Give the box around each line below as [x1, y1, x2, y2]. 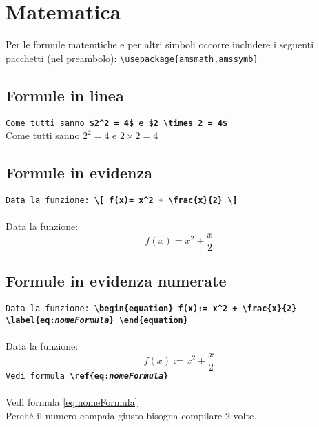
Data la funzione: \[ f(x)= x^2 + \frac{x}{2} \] [6, 196, 238, 206]
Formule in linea [6, 84, 124, 105]
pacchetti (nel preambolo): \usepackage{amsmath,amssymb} [6, 50, 258, 65]
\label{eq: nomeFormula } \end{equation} [6, 315, 188, 325]
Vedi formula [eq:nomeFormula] [6, 394, 138, 408]
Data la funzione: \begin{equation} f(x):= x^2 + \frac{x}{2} [6, 304, 297, 314]
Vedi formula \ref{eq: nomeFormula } [6, 371, 169, 381]
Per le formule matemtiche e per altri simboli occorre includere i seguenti [6, 37, 314, 52]
